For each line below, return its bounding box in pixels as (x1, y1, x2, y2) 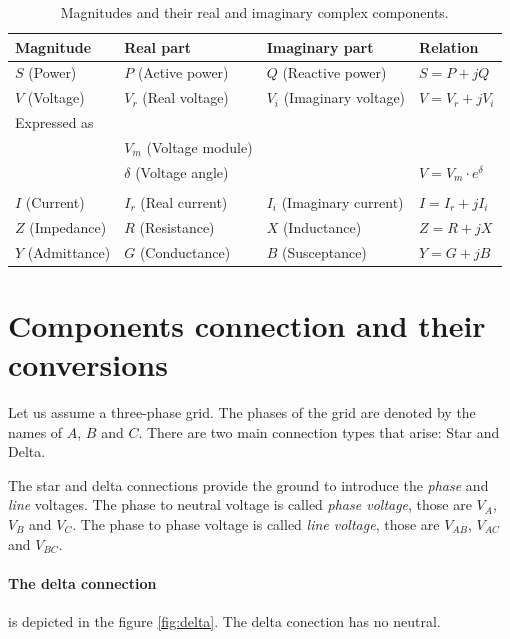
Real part (124, 36, 192, 57)
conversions (8, 344, 168, 385)
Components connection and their (8, 304, 486, 345)
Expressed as (15, 112, 94, 133)
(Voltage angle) (135, 161, 229, 182)
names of (8, 421, 63, 442)
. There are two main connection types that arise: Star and (138, 421, 500, 442)
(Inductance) (282, 216, 362, 237)
